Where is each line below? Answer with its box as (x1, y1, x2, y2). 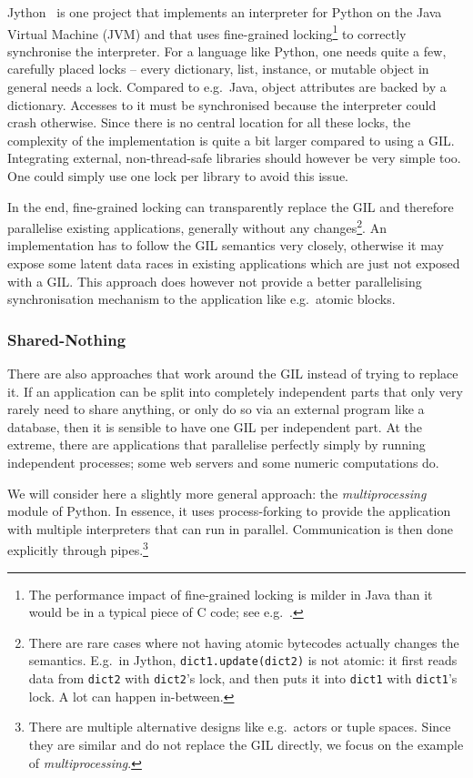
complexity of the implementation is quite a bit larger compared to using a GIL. (7, 130, 455, 149)
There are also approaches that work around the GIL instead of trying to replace (7, 364, 458, 383)
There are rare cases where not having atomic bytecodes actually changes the (28, 632, 459, 652)
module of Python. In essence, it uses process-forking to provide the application (7, 501, 451, 520)
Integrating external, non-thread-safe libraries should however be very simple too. (7, 148, 461, 167)
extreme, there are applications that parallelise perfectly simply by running (7, 435, 426, 454)
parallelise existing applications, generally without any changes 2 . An (7, 216, 387, 237)
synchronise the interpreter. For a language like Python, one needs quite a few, (7, 41, 447, 60)
